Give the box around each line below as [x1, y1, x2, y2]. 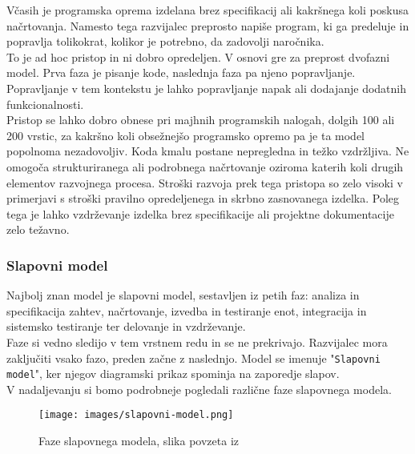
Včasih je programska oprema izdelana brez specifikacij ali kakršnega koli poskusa [6, 2, 409, 18]
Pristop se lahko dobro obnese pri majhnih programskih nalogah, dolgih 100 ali [6, 111, 395, 128]
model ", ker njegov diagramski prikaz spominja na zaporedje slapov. [6, 365, 340, 382]
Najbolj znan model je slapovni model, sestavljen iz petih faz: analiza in [6, 287, 360, 303]
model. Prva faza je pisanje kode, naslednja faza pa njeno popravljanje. [6, 64, 356, 81]
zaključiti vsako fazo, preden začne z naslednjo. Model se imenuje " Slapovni [6, 349, 381, 366]
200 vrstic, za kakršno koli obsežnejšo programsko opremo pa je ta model [6, 127, 365, 143]
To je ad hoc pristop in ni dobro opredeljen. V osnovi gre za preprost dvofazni [6, 48, 390, 65]
